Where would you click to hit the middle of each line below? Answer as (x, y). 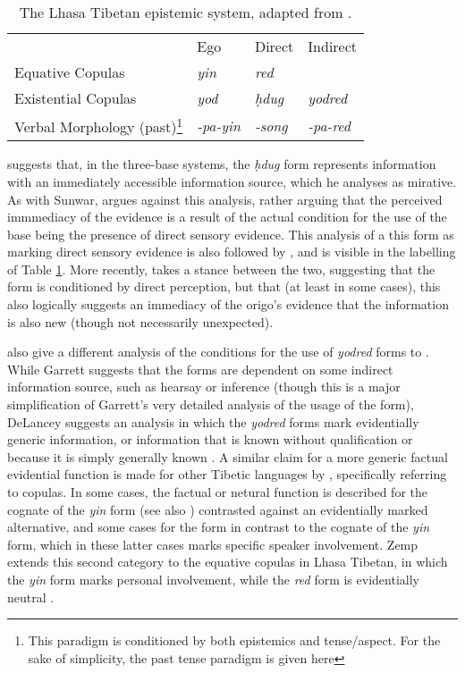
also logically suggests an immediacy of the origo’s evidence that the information (228, 304)
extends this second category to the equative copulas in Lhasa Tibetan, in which (228, 562)
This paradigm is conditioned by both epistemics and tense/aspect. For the (234, 640)
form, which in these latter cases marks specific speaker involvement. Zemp (213, 544)
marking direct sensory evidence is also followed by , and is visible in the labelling (232, 252)
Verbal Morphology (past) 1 (99, 126)
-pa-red (329, 125)
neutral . (31, 597)
